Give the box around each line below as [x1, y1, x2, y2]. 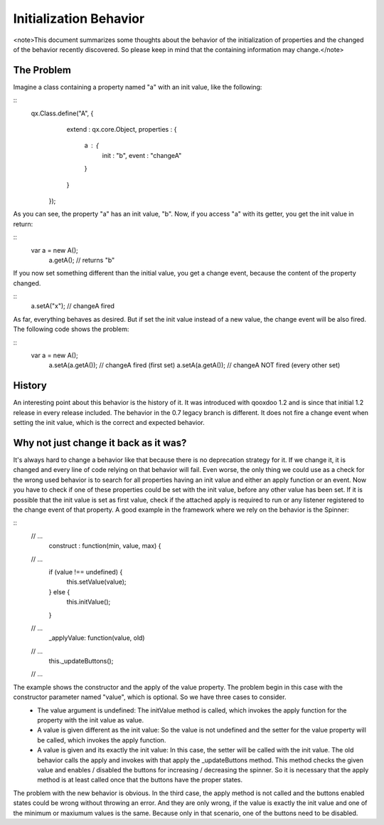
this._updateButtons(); [48, 657, 114, 666]
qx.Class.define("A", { [31, 109, 94, 117]
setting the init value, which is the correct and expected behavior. [13, 419, 206, 427]
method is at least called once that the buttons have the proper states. [37, 776, 243, 784]
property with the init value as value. [37, 716, 144, 725]
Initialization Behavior [13, 11, 145, 26]
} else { [48, 587, 70, 596]
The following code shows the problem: [13, 325, 129, 334]
